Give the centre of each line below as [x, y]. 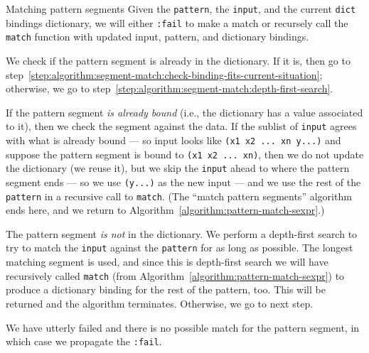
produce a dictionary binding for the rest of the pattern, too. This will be [166, 289]
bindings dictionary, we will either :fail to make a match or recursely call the [177, 22]
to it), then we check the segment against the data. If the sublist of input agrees [181, 126]
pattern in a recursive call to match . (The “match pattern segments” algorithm [179, 196]
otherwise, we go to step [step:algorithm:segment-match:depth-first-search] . [170, 88]
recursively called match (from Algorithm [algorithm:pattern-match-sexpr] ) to [175, 275]
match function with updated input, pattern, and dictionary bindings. [157, 37]
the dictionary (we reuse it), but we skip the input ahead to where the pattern [178, 168]
